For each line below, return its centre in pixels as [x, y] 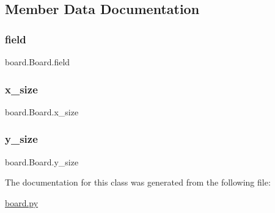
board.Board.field [38, 62]
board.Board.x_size [42, 111]
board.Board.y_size [42, 161]
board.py [22, 202]
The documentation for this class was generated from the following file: [138, 182]
